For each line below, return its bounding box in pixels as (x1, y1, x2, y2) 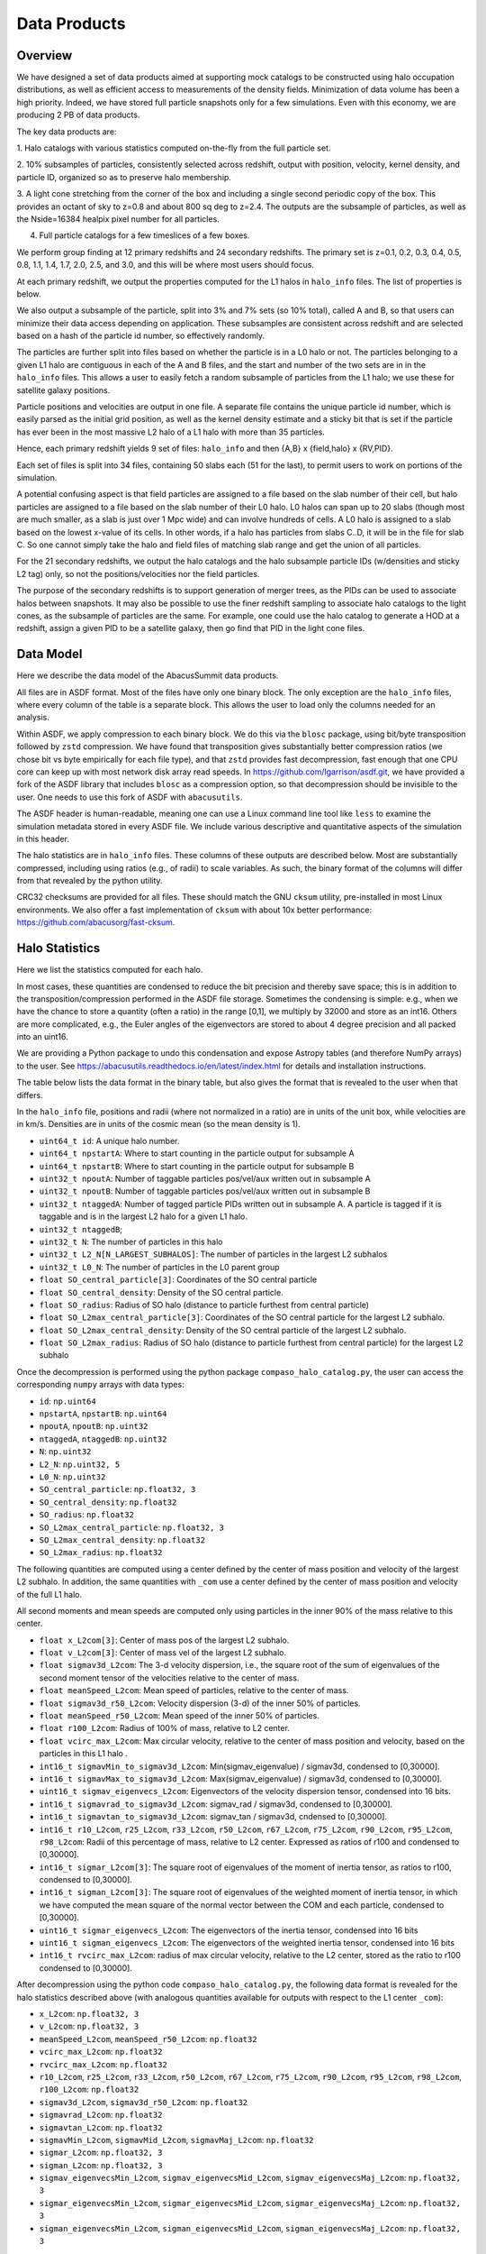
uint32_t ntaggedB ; (39, 1223, 123, 1234)
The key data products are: (16, 126, 117, 137)
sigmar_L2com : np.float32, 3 (39, 2147, 163, 2158)
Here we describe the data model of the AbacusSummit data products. (16, 670, 279, 681)
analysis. (16, 712, 49, 723)
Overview (16, 48, 73, 63)
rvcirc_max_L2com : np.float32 (39, 2058, 168, 2069)
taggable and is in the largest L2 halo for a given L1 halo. (39, 1211, 247, 1222)
